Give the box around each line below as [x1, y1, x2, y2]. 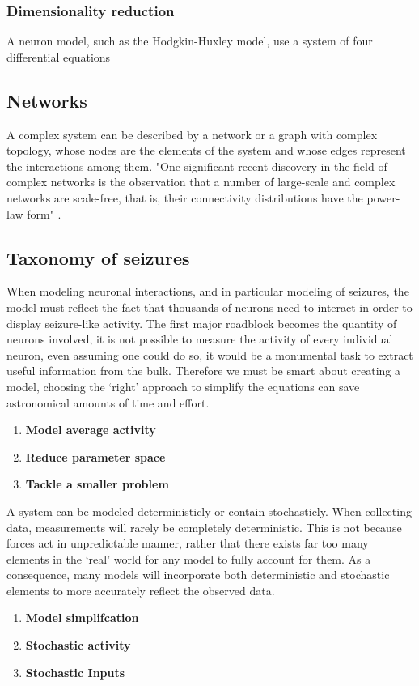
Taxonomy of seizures [6, 245, 190, 270]
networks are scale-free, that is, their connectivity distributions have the [6, 189, 363, 206]
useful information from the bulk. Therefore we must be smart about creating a [6, 362, 400, 379]
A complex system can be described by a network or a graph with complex [6, 126, 378, 143]
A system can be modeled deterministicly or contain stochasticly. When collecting [6, 502, 412, 519]
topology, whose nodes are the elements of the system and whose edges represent [6, 142, 406, 159]
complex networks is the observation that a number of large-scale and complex [6, 173, 396, 190]
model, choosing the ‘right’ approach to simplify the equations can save [6, 377, 360, 394]
